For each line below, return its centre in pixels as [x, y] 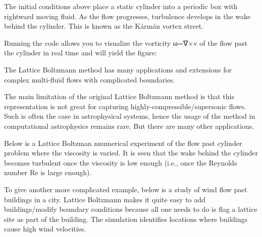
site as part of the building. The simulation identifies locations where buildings [126, 219]
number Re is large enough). [48, 172]
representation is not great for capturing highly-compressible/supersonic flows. [125, 106]
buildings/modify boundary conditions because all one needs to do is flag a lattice [131, 209]
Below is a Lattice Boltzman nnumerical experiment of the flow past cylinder [123, 143]
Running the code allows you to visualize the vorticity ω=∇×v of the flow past [126, 43]
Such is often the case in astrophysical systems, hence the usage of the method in [130, 116]
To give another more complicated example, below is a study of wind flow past [126, 189]
